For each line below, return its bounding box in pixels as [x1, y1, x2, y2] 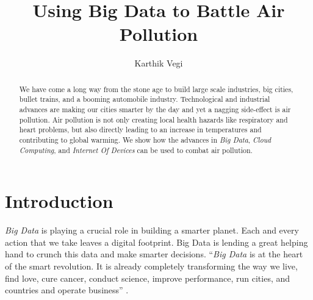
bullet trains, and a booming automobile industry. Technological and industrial [19, 94, 270, 104]
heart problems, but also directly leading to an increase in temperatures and [19, 124, 262, 135]
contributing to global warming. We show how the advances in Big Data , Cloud [19, 134, 272, 145]
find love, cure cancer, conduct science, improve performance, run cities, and [5, 271, 290, 284]
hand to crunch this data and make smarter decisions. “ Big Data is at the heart [5, 248, 303, 260]
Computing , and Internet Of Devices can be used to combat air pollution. [19, 145, 253, 155]
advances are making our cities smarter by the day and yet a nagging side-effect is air [19, 104, 291, 115]
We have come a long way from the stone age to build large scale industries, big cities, [19, 84, 293, 94]
